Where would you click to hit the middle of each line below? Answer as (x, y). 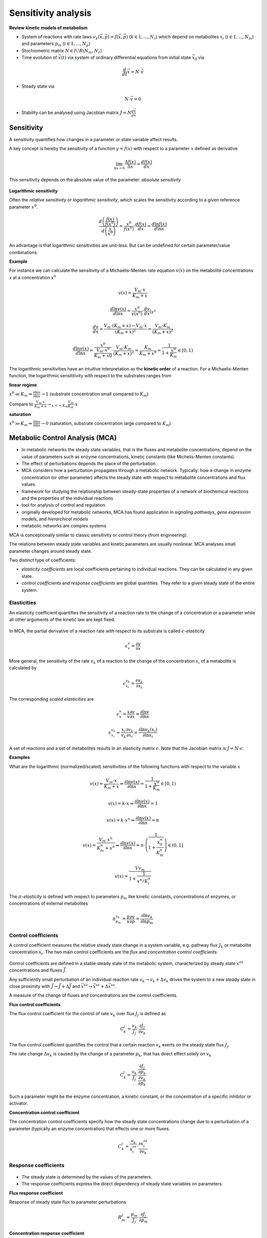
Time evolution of (39, 57)
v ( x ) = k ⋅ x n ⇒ (121, 820)
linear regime (23, 385)
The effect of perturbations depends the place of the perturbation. (89, 464)
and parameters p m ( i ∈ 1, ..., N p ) (56, 44)
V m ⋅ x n (106, 840)
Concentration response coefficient (47, 1233)
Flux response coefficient (36, 1193)
